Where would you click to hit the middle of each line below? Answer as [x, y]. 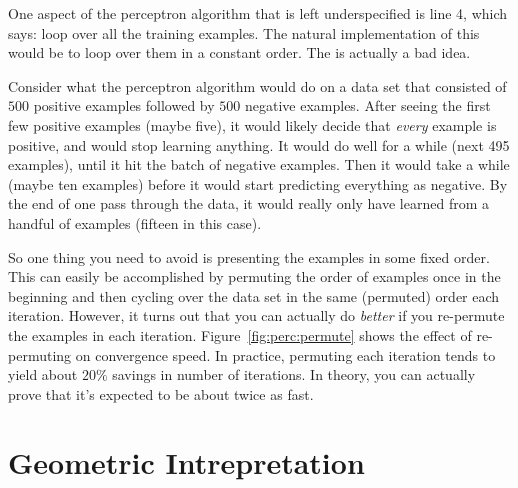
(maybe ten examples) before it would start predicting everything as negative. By [258, 183]
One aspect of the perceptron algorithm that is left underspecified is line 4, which [258, 13]
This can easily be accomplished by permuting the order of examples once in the [254, 276]
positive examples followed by [124, 105]
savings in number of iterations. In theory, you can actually [294, 374]
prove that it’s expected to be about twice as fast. [161, 393]
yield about [43, 374]
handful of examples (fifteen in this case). [135, 222]
